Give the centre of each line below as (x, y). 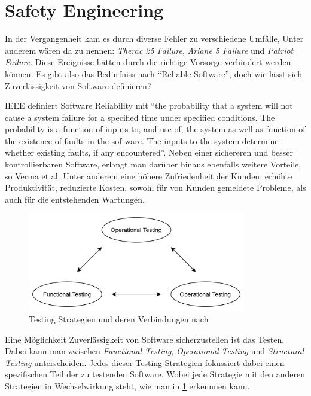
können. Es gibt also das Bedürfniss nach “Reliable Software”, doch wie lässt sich (154, 73)
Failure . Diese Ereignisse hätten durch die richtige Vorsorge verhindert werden (148, 62)
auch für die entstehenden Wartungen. (75, 199)
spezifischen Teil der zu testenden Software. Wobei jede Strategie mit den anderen (155, 374)
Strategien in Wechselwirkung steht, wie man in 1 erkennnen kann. (127, 386)
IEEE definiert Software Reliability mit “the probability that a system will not (149, 106)
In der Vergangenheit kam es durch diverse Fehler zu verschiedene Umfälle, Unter (154, 39)
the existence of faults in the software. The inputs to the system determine (142, 140)
